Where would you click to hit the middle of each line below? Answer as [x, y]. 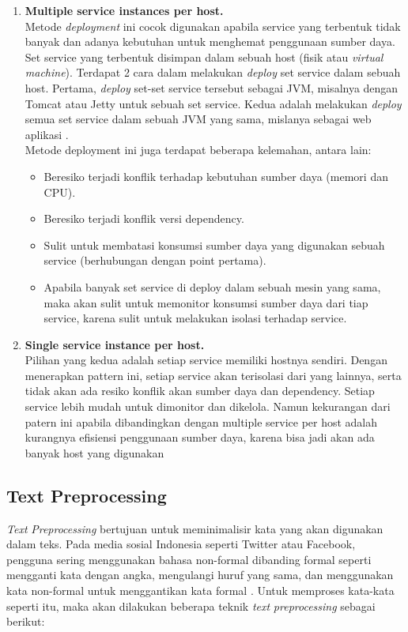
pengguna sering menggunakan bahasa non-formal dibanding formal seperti [189, 559]
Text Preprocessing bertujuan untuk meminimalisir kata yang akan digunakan [195, 528]
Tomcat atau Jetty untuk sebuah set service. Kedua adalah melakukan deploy [213, 103]
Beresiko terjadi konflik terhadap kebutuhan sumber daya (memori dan [216, 176]
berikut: [26, 621]
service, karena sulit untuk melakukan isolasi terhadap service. [195, 318]
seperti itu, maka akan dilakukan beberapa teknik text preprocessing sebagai [191, 606]
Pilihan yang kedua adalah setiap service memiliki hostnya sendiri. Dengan [206, 360]
